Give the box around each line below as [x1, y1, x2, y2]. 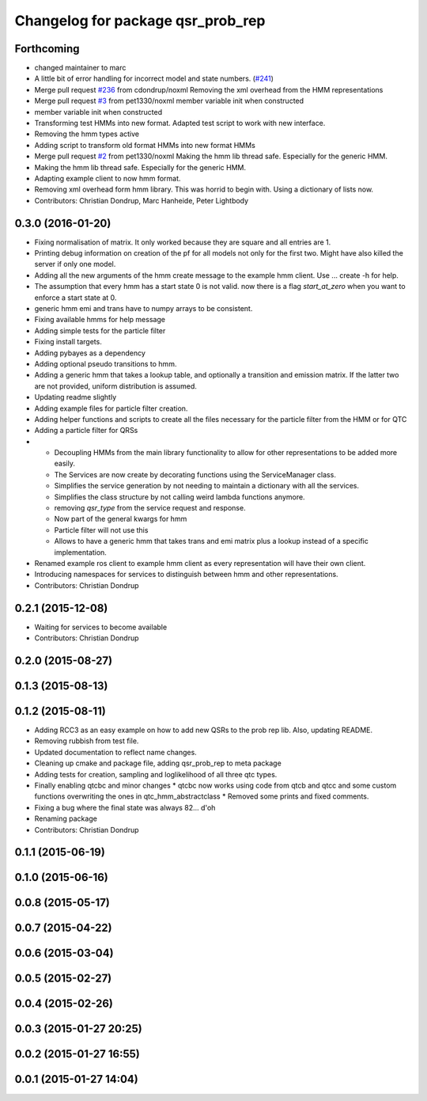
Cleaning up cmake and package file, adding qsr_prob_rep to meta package [34, 758, 282, 768]
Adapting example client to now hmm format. [34, 173, 181, 183]
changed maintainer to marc [34, 63, 127, 73]
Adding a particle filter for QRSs [34, 426, 138, 435]
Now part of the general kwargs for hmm [54, 514, 187, 524]
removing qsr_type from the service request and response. [54, 503, 246, 513]
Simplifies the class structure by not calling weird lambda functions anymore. [54, 492, 305, 502]
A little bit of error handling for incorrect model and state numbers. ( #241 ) [34, 74, 274, 83]
